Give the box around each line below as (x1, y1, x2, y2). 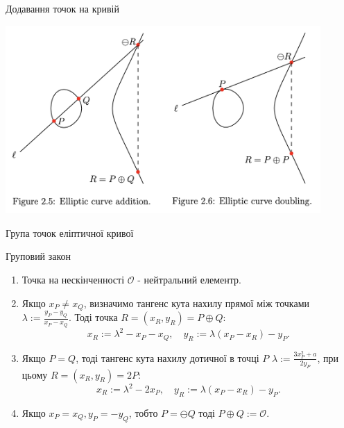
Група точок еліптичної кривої (6, 225, 134, 240)
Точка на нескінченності (21, 272, 125, 287)
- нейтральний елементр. (137, 272, 242, 287)
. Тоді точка (68, 310, 118, 324)
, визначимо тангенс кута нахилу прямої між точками (83, 295, 310, 310)
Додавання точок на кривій (6, 1, 119, 15)
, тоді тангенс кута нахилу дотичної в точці (76, 350, 259, 365)
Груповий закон (6, 249, 71, 263)
